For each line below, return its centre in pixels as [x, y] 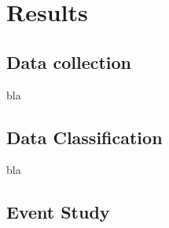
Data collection [69, 62]
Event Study [58, 212]
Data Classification [84, 137]
